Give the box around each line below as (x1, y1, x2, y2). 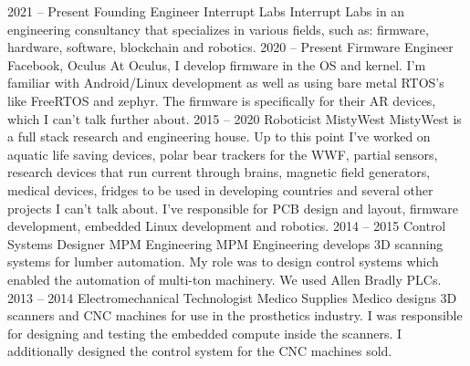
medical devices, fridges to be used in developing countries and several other (7, 180, 433, 199)
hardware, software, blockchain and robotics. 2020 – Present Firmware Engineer (7, 37, 454, 57)
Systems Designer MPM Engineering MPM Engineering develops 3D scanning (7, 234, 444, 253)
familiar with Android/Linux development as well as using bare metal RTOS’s (7, 73, 444, 92)
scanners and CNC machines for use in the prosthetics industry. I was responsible (7, 306, 463, 325)
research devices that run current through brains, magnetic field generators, (7, 162, 431, 182)
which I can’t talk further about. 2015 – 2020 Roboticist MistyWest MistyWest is (7, 109, 462, 128)
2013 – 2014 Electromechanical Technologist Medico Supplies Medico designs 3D (7, 288, 457, 307)
